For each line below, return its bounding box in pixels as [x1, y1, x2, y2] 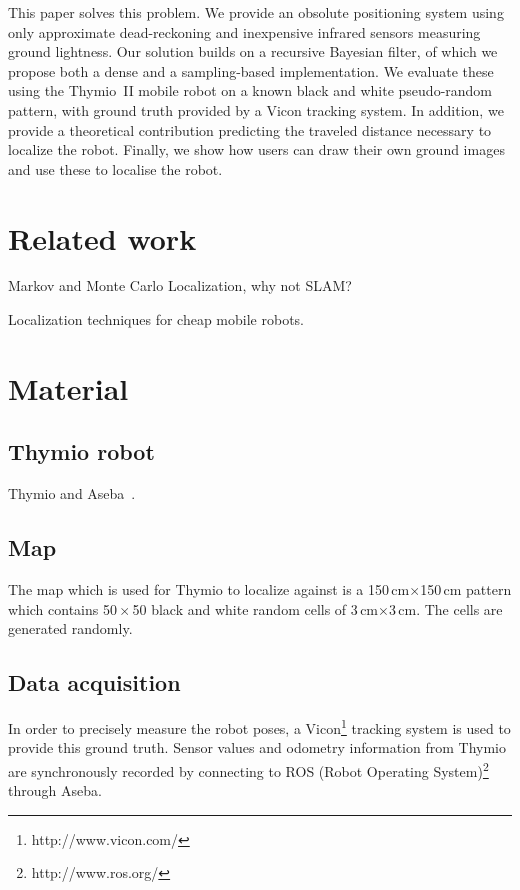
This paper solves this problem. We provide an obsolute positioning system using [8, 2, 504, 22]
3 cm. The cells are [388, 598, 503, 619]
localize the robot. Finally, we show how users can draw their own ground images [8, 139, 505, 160]
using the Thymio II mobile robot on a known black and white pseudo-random [8, 80, 493, 101]
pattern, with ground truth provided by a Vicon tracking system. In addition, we [8, 99, 504, 120]
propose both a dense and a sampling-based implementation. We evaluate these [8, 60, 494, 81]
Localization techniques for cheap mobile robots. [8, 309, 304, 330]
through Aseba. [8, 780, 102, 801]
